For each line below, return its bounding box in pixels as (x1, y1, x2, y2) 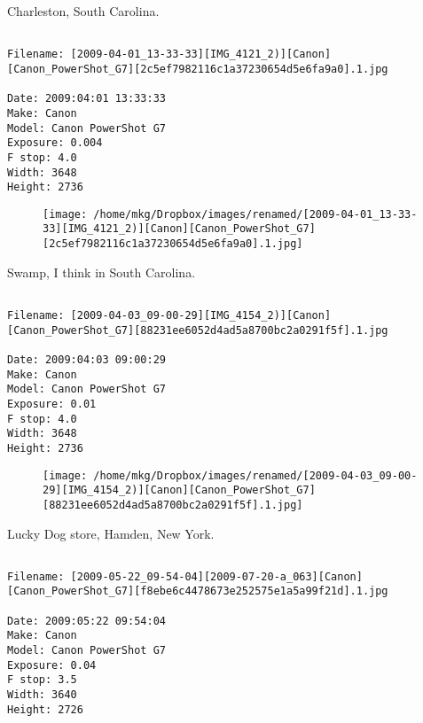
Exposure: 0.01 (7, 397, 97, 410)
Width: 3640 (7, 688, 77, 702)
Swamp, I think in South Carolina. (7, 262, 196, 281)
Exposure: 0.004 (7, 136, 103, 150)
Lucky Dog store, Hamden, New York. (7, 524, 215, 542)
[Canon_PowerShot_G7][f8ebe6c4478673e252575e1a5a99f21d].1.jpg (7, 585, 388, 598)
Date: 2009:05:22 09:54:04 (7, 614, 166, 627)
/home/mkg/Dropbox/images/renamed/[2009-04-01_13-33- (93, 207, 418, 221)
